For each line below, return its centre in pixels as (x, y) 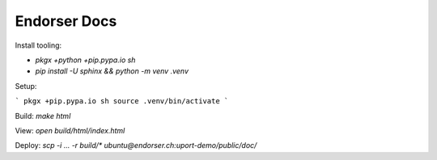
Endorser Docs (66, 21)
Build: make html (43, 116)
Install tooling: (38, 45)
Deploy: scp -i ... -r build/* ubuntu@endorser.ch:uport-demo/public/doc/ (136, 145)
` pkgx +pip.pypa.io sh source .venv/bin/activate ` (122, 101)
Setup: (26, 86)
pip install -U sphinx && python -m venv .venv (112, 71)
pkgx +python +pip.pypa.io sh (85, 60)
